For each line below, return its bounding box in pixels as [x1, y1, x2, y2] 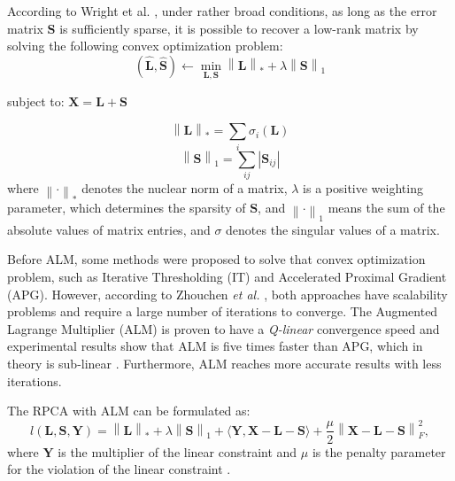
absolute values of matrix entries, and [7, 220, 211, 238]
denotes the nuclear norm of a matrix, [81, 178, 288, 197]
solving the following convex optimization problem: [7, 36, 283, 55]
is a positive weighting [303, 178, 423, 197]
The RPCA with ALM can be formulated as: [7, 401, 251, 420]
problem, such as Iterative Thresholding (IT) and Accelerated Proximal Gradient [7, 267, 447, 285]
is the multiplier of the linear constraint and [58, 442, 297, 461]
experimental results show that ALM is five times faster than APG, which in [7, 337, 423, 355]
